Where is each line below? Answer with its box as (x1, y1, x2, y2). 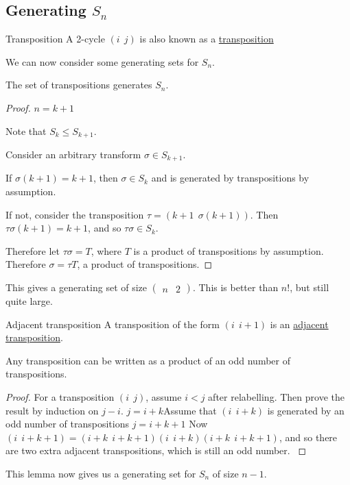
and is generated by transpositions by (151, 171, 310, 185)
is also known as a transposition (139, 32, 274, 46)
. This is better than (192, 280, 279, 295)
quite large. (5, 294, 53, 308)
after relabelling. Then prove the (208, 390, 345, 404)
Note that (5, 123, 47, 138)
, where (91, 243, 122, 258)
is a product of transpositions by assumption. (133, 243, 324, 258)
